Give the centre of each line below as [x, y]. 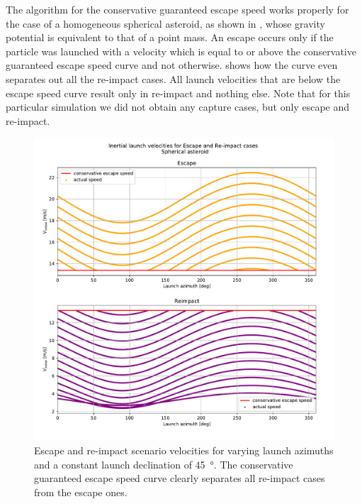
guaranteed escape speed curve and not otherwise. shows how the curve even [172, 65]
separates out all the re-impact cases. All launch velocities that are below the [173, 78]
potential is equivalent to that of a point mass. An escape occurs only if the [170, 37]
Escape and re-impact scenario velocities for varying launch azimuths [184, 450]
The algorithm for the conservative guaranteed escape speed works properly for [177, 9]
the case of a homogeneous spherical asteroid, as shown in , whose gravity [165, 23]
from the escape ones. [81, 492]
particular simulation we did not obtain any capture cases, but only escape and [178, 107]
